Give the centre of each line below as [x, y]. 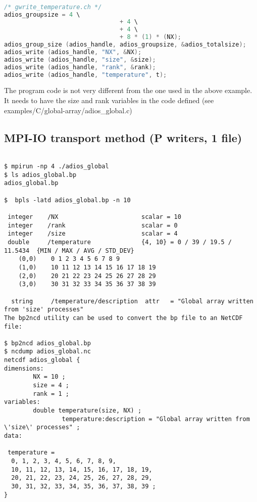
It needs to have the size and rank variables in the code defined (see [109, 100]
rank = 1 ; [51, 394]
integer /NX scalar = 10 [94, 217]
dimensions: [24, 368]
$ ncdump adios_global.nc [47, 352]
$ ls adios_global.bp [40, 175]
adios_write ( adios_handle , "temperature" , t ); [86, 75]
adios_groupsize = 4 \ [42, 14]
